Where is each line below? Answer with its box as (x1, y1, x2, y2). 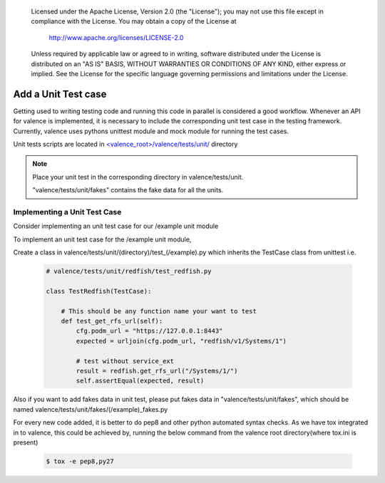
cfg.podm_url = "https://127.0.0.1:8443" (76, 327, 223, 335)
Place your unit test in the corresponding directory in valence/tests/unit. (32, 172, 244, 181)
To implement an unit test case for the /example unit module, (13, 235, 192, 244)
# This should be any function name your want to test (61, 307, 257, 315)
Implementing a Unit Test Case (13, 207, 122, 217)
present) (13, 438, 38, 447)
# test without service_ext (76, 357, 175, 365)
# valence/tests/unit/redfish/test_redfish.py (46, 267, 212, 276)
